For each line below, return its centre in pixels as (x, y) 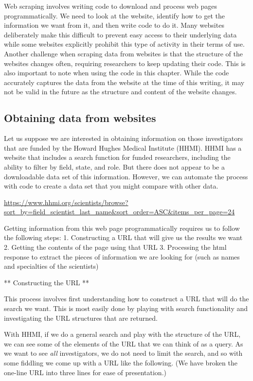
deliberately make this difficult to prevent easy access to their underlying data (120, 34)
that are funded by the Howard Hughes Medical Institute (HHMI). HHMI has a (123, 147)
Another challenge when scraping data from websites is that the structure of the (123, 53)
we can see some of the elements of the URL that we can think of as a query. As (124, 343)
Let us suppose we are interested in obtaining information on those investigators (124, 138)
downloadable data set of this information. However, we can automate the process (126, 176)
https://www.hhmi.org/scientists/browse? (66, 202)
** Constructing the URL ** (47, 282)
